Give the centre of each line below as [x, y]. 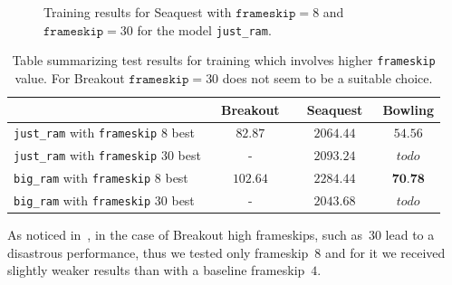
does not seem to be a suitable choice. [327, 77]
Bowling [408, 109]
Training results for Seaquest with [138, 12]
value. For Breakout [70, 77]
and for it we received [385, 252]
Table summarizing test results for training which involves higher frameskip [224, 60]
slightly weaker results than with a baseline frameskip [156, 270]
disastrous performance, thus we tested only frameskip [158, 252]
